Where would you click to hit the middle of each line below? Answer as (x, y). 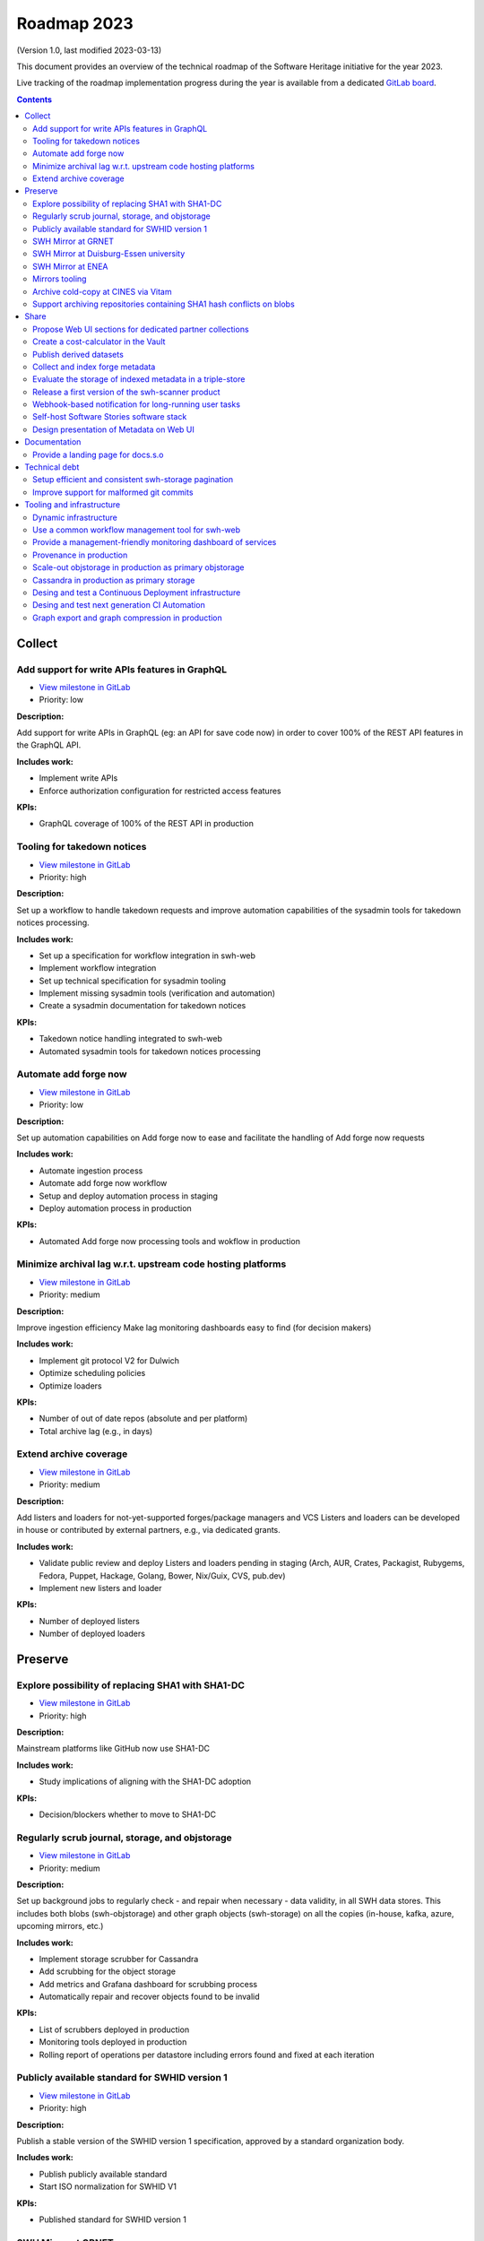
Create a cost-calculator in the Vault (99, 342)
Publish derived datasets (78, 354)
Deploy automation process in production (115, 1208)
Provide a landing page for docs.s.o (98, 454)
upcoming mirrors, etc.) (60, 1926)
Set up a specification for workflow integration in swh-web (147, 956)
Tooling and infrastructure (73, 505)
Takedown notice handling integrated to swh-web (131, 1039)
